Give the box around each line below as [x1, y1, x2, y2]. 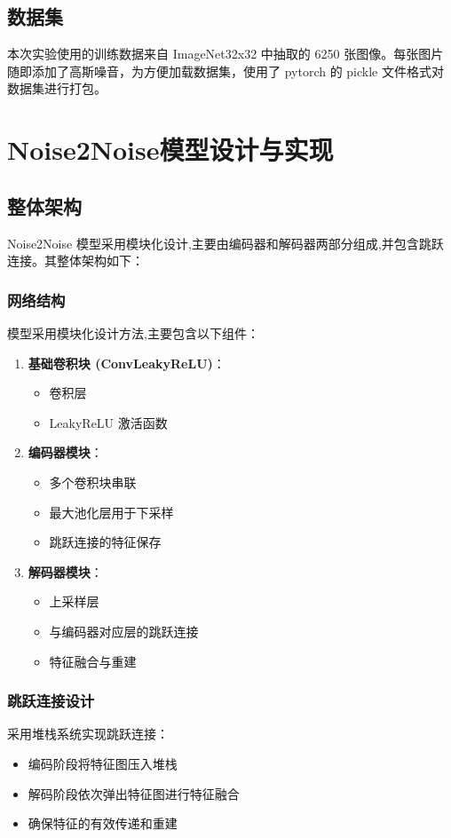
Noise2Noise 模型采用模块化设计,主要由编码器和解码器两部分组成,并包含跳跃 [7, 233, 444, 252]
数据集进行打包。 [7, 79, 107, 98]
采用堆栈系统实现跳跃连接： [7, 724, 169, 743]
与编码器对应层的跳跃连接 [49, 621, 199, 640]
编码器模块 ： [28, 443, 103, 462]
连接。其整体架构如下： [7, 251, 144, 270]
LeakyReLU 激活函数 [49, 413, 168, 431]
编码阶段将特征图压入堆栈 [28, 754, 178, 772]
